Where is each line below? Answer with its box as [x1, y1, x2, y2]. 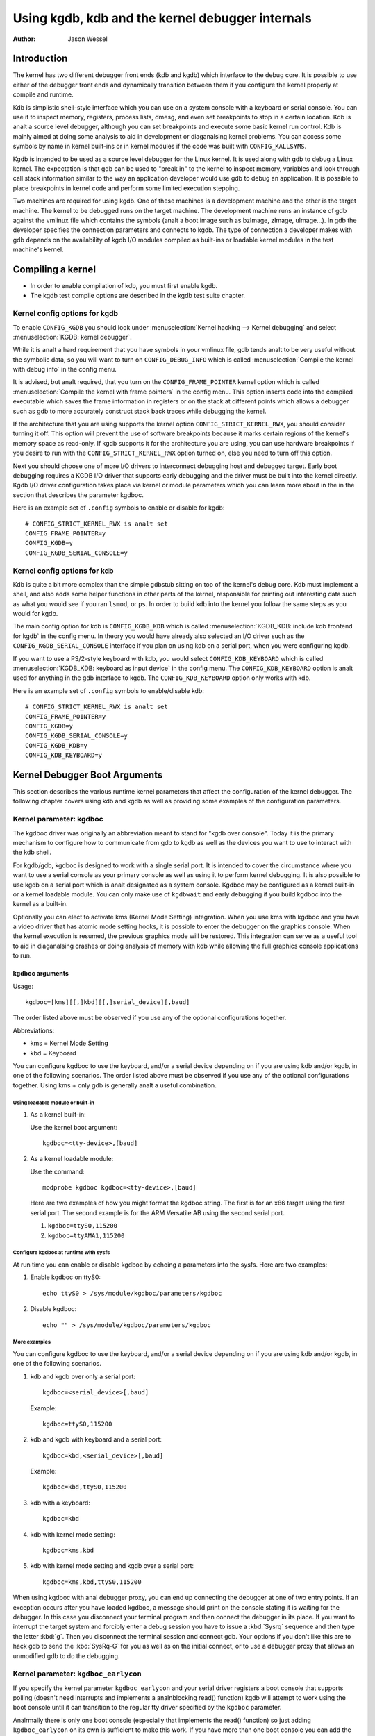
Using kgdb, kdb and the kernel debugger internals [12, 10, 312, 26]
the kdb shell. [12, 848, 52, 857]
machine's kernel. [12, 245, 64, 253]
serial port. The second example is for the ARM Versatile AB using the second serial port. [30, 1208, 285, 1217]
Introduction [12, 53, 68, 65]
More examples [12, 1339, 51, 1346]
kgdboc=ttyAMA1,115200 [47, 1231, 125, 1240]
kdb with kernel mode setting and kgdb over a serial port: [30, 1562, 194, 1570]
